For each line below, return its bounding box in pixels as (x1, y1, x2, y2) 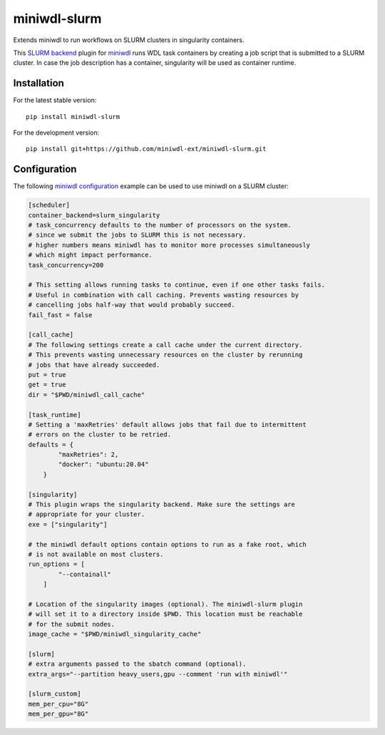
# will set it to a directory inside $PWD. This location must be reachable (28, 610, 303, 618)
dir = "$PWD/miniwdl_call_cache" (28, 391, 145, 399)
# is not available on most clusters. (28, 550, 164, 558)
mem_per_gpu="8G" (28, 710, 89, 718)
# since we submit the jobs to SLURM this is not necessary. (28, 231, 247, 239)
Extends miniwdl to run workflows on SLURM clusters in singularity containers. (13, 36, 245, 44)
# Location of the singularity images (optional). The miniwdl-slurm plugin (28, 600, 303, 608)
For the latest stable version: (13, 96, 97, 105)
